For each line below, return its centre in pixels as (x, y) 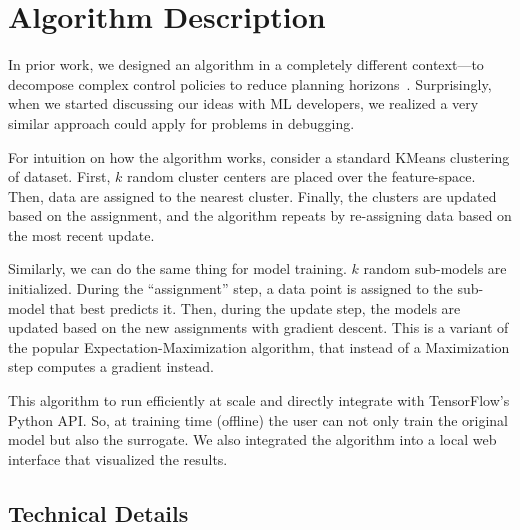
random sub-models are (435, 268)
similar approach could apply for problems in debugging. (181, 122)
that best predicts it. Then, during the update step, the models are (255, 307)
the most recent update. (81, 234)
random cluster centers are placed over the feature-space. (301, 176)
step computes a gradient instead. (111, 366)
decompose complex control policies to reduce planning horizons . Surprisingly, (250, 83)
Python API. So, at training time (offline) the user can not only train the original (258, 419)
